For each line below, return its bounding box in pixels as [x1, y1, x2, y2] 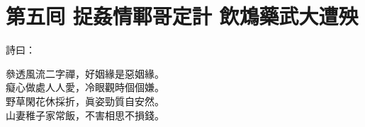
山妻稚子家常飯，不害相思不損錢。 [6, 107, 164, 122]
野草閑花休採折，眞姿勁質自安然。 [6, 93, 164, 108]
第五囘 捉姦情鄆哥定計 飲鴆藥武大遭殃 [6, 1, 359, 30]
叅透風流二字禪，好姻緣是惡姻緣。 [6, 66, 164, 80]
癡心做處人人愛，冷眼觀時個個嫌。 [6, 80, 164, 95]
